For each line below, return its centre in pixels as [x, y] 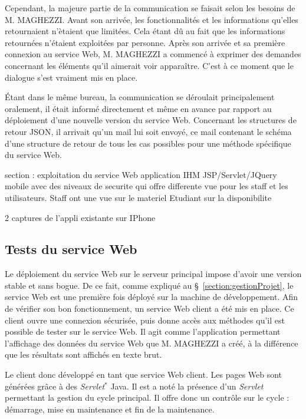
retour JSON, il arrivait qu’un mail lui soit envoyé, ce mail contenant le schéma [148, 131]
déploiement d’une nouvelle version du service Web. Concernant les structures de [151, 120]
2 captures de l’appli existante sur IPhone [80, 217]
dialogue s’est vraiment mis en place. [71, 77]
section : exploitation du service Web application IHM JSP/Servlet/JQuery [141, 174]
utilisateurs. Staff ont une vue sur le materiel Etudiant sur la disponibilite [138, 197]
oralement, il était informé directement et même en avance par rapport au [138, 108]
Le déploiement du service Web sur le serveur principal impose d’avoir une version [153, 274]
